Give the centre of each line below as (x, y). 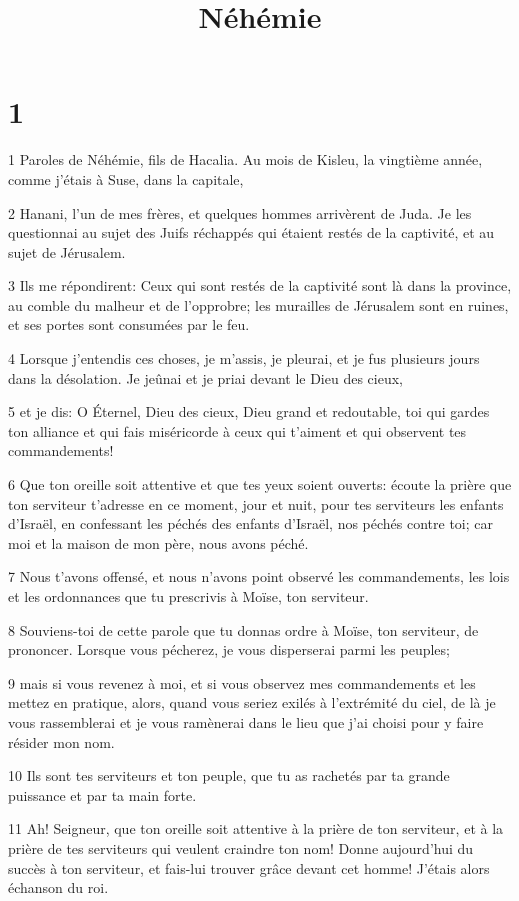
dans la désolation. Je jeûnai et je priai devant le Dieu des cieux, (205, 377)
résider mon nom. (61, 741)
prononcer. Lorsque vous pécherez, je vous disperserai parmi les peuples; (229, 649)
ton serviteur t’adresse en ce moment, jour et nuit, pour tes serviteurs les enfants (256, 503)
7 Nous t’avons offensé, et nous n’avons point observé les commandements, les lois (259, 576)
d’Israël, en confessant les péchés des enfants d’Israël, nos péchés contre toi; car (251, 523)
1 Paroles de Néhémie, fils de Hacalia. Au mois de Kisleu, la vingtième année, (245, 159)
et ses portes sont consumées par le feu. (129, 324)
